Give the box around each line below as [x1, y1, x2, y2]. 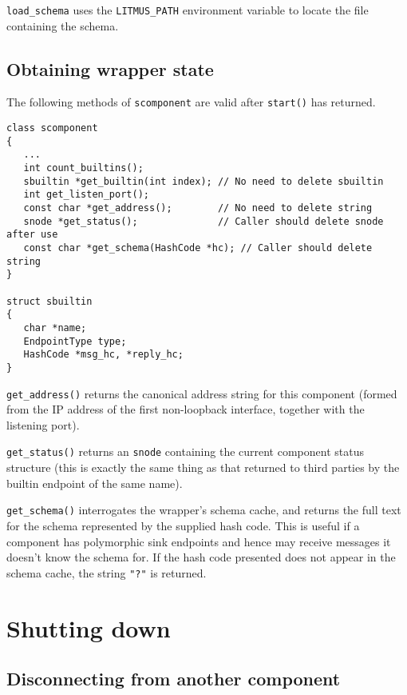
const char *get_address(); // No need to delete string [23, 202, 373, 214]
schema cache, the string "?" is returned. [6, 564, 207, 581]
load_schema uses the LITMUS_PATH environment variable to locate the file [6, 2, 369, 18]
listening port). [6, 416, 80, 433]
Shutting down [6, 611, 171, 644]
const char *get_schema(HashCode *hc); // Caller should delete [23, 242, 373, 254]
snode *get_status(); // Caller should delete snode [23, 215, 384, 227]
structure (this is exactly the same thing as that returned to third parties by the [6, 459, 400, 476]
